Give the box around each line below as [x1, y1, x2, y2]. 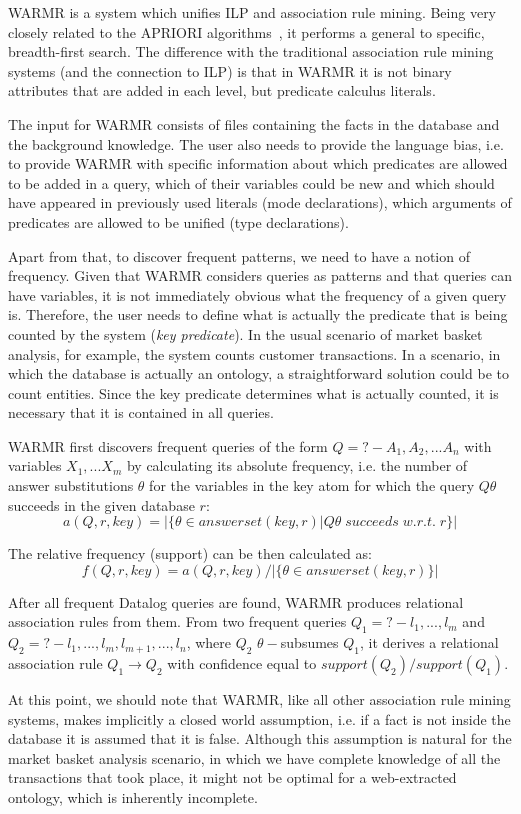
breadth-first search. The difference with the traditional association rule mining [8, 41, 494, 62]
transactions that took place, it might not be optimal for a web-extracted [8, 767, 457, 788]
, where [186, 632, 231, 653]
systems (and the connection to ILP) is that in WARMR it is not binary [8, 60, 452, 81]
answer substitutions [8, 475, 134, 496]
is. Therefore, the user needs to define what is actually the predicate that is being [8, 304, 508, 325]
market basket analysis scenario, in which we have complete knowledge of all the [8, 747, 501, 768]
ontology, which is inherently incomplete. [8, 787, 258, 807]
